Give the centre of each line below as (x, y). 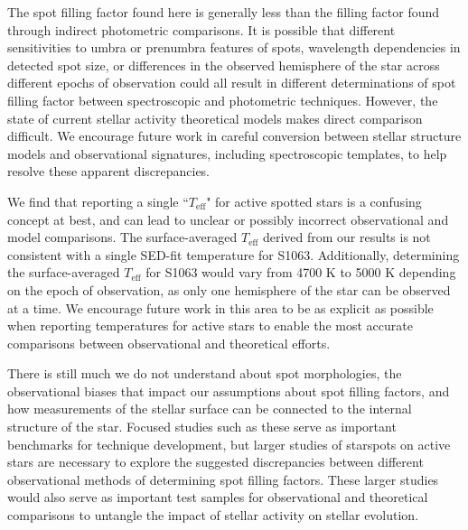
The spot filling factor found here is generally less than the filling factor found (224, 12)
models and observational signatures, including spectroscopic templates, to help (227, 153)
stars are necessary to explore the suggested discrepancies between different (215, 462)
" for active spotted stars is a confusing (314, 201)
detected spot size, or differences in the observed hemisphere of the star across (224, 65)
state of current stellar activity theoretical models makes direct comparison (215, 118)
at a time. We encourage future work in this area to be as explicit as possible (220, 307)
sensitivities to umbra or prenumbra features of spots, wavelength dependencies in (234, 47)
